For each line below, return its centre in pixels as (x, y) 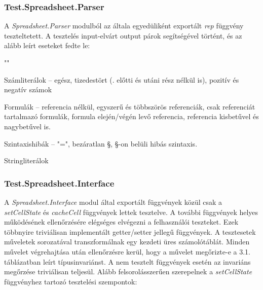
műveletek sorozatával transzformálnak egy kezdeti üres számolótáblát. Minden (127, 242)
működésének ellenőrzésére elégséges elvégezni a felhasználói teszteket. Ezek (121, 222)
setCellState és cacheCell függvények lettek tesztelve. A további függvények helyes (131, 212)
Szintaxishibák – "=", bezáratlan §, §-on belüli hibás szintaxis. (101, 143)
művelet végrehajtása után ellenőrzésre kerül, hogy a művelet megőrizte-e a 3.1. (127, 251)
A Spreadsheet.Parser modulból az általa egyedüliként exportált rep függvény (124, 26)
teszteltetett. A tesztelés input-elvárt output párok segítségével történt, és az (123, 35)
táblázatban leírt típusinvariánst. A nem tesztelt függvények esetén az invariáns (127, 261)
